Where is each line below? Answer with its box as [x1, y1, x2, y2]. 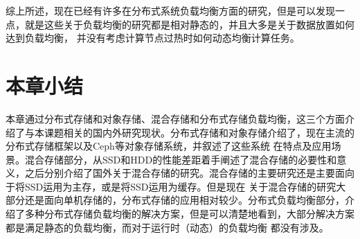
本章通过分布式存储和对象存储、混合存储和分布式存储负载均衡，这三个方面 [6, 111, 345, 125]
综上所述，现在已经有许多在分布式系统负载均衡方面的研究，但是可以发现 [6, 3, 335, 17]
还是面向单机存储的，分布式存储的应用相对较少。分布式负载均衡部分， [24, 193, 345, 207]
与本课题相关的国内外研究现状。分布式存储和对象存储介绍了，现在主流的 [24, 125, 354, 139]
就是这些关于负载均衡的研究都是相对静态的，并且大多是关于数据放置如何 [24, 17, 354, 31]
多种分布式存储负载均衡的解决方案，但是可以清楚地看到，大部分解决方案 [24, 206, 354, 221]
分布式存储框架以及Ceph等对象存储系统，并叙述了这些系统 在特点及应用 [6, 139, 332, 153]
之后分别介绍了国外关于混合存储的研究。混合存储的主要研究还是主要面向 [24, 166, 354, 180]
